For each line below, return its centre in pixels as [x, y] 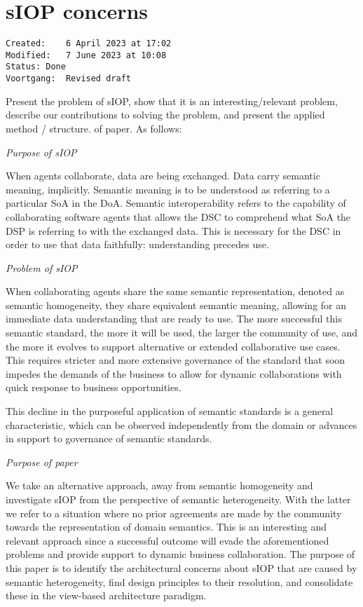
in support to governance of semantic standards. [109, 438]
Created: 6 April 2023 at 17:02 [89, 44]
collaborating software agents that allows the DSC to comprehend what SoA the [178, 216]
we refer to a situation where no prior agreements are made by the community [174, 513]
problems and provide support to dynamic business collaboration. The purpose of [180, 554]
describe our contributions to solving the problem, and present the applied [165, 115]
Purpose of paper [42, 462]
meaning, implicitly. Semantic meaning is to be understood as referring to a [168, 189]
